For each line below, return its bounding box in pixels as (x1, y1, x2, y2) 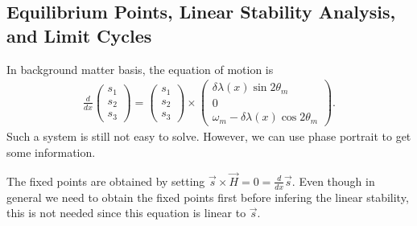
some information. (6, 143, 96, 160)
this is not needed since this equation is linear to (6, 204, 246, 221)
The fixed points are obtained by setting (6, 172, 205, 189)
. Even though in (291, 172, 375, 189)
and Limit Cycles (6, 23, 152, 47)
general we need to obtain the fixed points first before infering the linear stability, (6, 188, 409, 205)
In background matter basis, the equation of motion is (6, 60, 274, 77)
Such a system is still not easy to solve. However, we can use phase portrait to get (6, 128, 411, 145)
